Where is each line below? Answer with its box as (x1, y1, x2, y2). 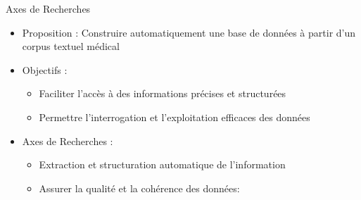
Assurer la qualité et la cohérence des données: (39, 180, 240, 195)
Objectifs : (22, 62, 68, 77)
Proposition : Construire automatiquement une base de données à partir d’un (22, 25, 356, 39)
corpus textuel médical (22, 39, 120, 54)
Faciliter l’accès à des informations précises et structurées (39, 86, 286, 101)
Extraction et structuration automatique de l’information (39, 157, 286, 172)
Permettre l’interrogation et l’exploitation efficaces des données (39, 109, 310, 124)
